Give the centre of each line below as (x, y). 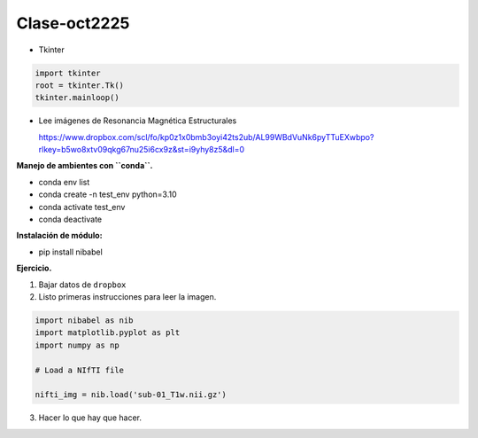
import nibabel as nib (84, 320)
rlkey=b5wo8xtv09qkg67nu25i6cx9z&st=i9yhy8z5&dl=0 (142, 150)
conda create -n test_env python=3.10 (108, 194)
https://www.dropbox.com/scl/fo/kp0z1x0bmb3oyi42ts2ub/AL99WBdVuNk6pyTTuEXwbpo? (206, 137)
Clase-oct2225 (73, 23)
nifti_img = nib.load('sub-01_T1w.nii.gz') (131, 395)
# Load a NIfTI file (79, 370)
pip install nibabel (71, 252)
